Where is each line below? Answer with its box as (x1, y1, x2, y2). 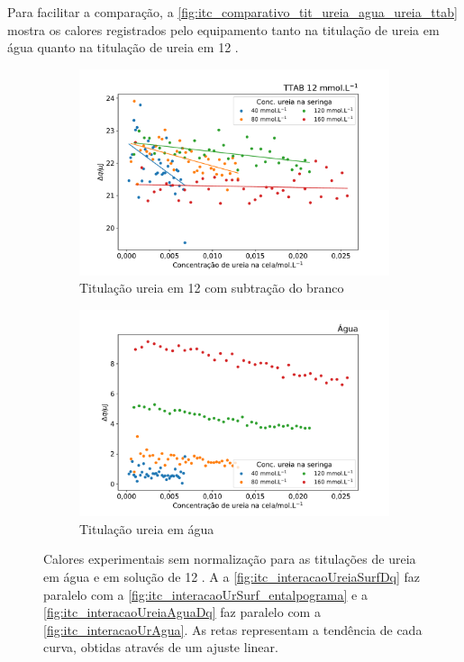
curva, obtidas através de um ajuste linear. (43, 638, 278, 657)
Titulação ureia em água (79, 519, 214, 538)
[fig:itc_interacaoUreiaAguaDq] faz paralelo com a (43, 603, 321, 621)
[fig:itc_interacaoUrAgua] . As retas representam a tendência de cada (43, 620, 423, 639)
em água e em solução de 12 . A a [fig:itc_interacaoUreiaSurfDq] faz (43, 567, 421, 585)
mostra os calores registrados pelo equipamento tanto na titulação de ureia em (7, 20, 440, 39)
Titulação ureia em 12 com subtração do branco (79, 278, 344, 297)
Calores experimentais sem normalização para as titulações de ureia (43, 549, 416, 568)
